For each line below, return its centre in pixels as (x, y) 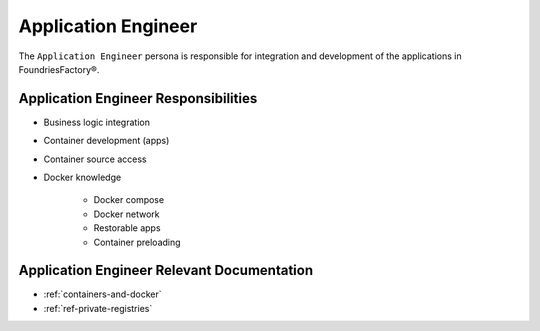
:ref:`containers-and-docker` (102, 294)
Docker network (126, 214)
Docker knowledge (82, 177)
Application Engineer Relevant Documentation (166, 270)
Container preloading (137, 242)
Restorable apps (127, 228)
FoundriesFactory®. (59, 69)
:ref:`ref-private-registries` (98, 308)
